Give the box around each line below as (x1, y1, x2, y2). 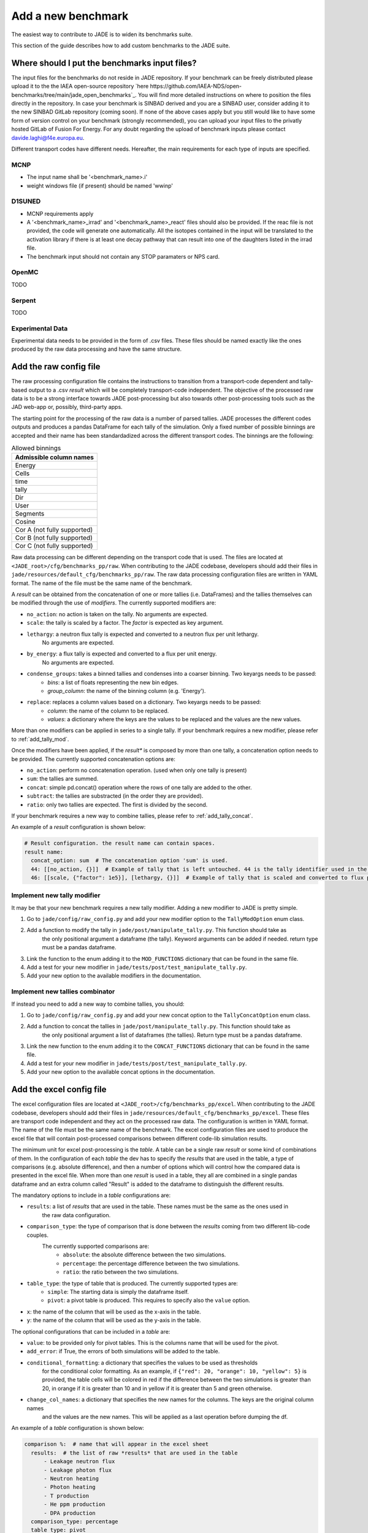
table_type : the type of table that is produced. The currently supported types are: (26, 1279, 239, 1287)
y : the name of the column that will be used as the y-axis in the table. (26, 1317, 202, 1324)
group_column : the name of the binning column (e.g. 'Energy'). (47, 687, 206, 694)
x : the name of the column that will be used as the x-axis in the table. (26, 1308, 202, 1315)
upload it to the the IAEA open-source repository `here (11, 83, 149, 90)
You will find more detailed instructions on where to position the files (138, 91, 312, 98)
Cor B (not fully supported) (15, 533, 93, 542)
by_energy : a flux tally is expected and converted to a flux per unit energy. (26, 650, 217, 657)
